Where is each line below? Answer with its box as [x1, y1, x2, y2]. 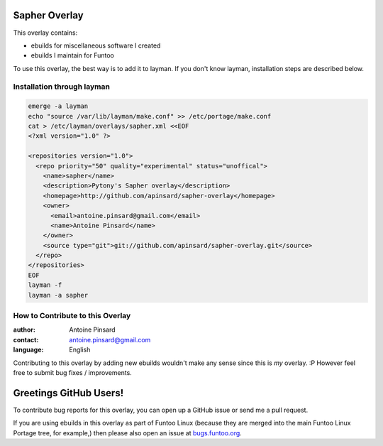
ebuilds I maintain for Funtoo [30, 51, 115, 60]
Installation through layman [13, 82, 110, 92]
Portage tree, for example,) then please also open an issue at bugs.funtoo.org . [13, 428, 243, 437]
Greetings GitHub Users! [13, 387, 124, 399]
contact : [13, 335, 39, 344]
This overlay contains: [13, 28, 78, 37]
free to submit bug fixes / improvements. [13, 368, 133, 376]
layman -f [28, 281, 62, 289]
